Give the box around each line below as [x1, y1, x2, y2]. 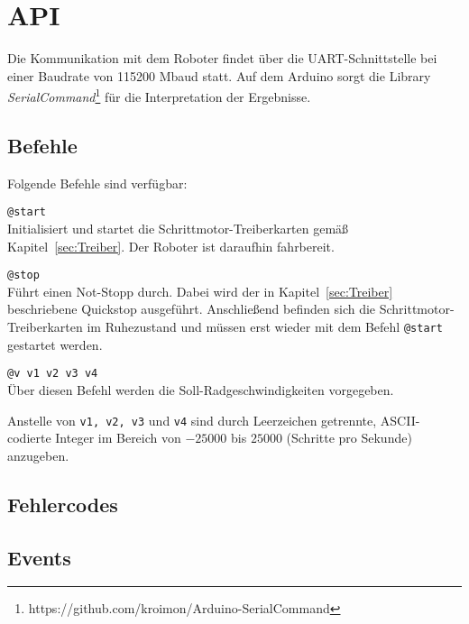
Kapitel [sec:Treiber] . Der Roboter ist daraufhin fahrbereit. [7, 236, 335, 255]
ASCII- [380, 410, 420, 429]
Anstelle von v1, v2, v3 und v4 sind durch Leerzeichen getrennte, [7, 410, 377, 429]
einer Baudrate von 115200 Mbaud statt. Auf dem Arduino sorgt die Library [7, 66, 431, 85]
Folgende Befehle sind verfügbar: [7, 173, 188, 192]
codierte [7, 428, 51, 447]
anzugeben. [7, 445, 69, 464]
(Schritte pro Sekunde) [286, 428, 412, 447]
